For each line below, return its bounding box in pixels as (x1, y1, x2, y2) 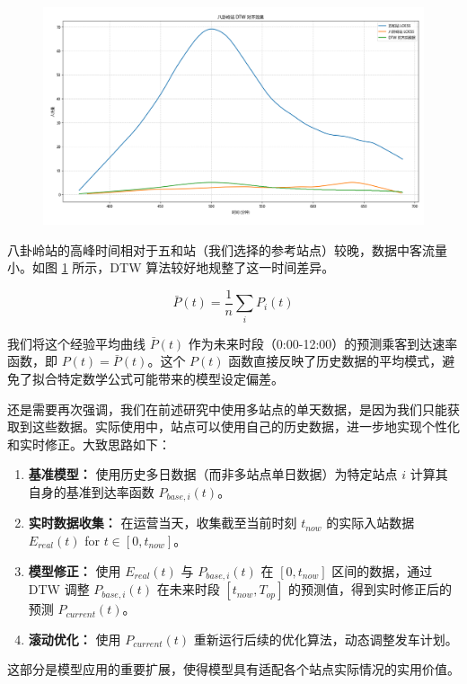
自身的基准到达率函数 (28, 482, 154, 501)
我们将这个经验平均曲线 (7, 333, 145, 352)
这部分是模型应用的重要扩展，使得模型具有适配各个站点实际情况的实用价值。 (7, 660, 460, 679)
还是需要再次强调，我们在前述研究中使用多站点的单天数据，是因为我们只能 (7, 399, 447, 418)
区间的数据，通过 (331, 561, 433, 580)
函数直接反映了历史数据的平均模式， (228, 351, 443, 370)
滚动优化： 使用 (28, 629, 121, 648)
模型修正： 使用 (28, 561, 121, 580)
